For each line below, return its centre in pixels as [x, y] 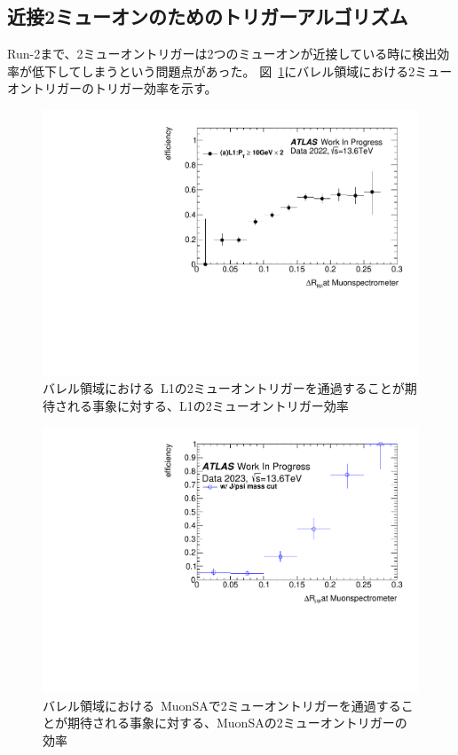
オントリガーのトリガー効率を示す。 [112, 88]
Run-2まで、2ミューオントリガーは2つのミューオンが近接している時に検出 [222, 54]
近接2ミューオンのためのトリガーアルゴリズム [208, 16]
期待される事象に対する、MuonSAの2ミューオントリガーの [237, 723]
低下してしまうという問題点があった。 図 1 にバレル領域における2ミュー [242, 71]
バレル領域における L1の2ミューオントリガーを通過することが [224, 388]
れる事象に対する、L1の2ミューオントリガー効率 [208, 405]
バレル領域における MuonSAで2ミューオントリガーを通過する [222, 705]
